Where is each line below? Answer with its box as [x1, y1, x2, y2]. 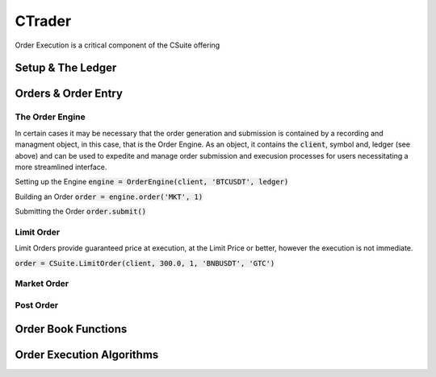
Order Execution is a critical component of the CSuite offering [15, 40, 220, 50]
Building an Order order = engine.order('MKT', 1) [15, 192, 203, 201]
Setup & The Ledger [15, 61, 117, 75]
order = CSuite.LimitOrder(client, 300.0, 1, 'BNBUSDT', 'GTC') [15, 259, 275, 267]
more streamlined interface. [15, 162, 107, 172]
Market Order [15, 278, 69, 289]
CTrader [15, 12, 72, 30]
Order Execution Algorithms [15, 347, 159, 362]
